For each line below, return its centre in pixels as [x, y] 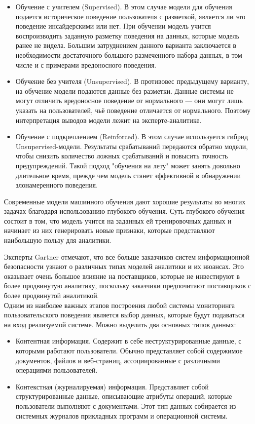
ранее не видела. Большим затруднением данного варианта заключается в [126, 45]
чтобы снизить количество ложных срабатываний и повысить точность [122, 156]
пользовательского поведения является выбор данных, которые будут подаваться [124, 315]
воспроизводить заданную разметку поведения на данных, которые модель [127, 35]
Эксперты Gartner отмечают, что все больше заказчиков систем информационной [127, 256]
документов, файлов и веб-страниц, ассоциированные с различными [118, 360]
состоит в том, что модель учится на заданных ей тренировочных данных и [118, 220]
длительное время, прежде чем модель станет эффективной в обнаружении [128, 175]
